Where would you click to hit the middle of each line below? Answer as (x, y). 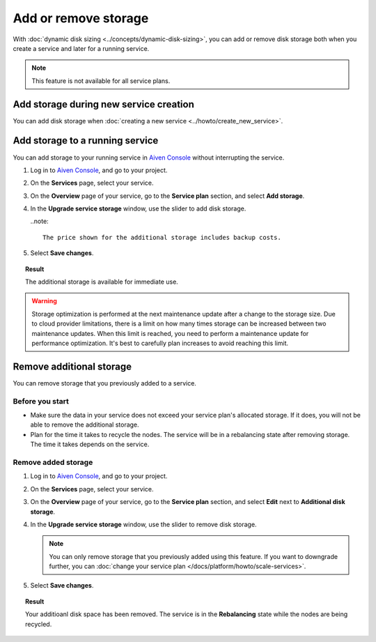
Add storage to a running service (86, 140)
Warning (44, 301)
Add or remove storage (81, 18)
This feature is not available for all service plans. (101, 81)
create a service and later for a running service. (81, 48)
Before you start (41, 401)
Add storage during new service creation (103, 104)
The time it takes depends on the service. (90, 444)
